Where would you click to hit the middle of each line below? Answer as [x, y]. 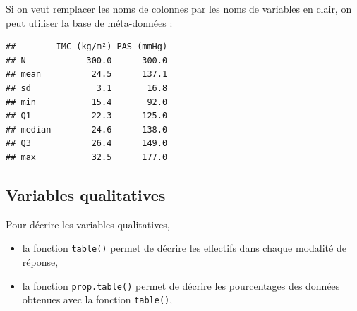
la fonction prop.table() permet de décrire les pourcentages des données [181, 285]
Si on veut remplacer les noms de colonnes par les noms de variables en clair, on [179, 8]
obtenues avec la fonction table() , [97, 299]
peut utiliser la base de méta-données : [89, 22]
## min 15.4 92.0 [87, 102]
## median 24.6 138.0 [87, 129]
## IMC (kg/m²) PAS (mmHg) [87, 47]
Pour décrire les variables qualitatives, [88, 224]
